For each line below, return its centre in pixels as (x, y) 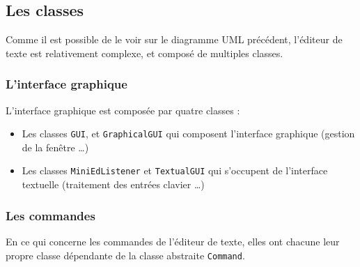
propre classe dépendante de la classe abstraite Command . (125, 255)
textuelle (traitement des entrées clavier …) (113, 184)
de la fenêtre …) (55, 147)
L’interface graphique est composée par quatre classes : (123, 110)
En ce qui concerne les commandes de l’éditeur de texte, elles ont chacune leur (173, 241)
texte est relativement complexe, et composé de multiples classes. (144, 53)
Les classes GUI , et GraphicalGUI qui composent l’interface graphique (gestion (188, 133)
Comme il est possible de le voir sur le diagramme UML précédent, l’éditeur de (174, 39)
